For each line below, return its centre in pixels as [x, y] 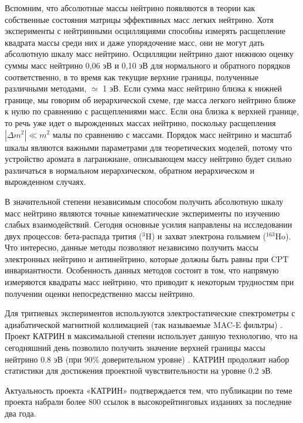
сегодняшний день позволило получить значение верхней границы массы [135, 348]
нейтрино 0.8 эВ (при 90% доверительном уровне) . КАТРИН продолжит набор [147, 359]
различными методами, [46, 88]
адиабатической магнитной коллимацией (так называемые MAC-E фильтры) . [144, 324]
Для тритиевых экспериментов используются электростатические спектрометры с [150, 313]
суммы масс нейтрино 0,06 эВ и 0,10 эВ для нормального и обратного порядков [148, 65]
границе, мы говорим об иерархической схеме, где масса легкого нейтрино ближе [150, 99]
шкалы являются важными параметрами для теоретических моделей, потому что [149, 147]
